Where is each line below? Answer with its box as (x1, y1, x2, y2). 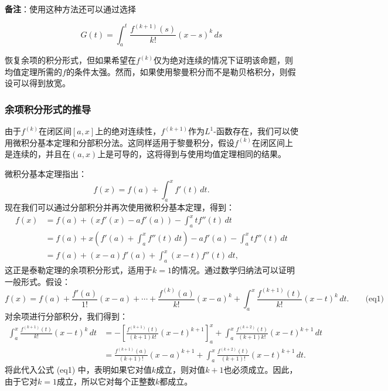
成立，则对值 (156, 363, 206, 376)
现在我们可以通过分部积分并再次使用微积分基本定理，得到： (5, 200, 234, 213)
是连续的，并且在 (5, 148, 70, 160)
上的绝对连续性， (95, 125, 161, 137)
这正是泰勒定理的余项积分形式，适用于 (5, 264, 152, 276)
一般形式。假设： (5, 275, 70, 287)
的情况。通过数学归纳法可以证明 (171, 264, 295, 276)
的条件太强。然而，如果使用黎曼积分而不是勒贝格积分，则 (66, 65, 288, 77)
